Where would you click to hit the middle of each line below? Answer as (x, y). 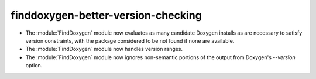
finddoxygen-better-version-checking (106, 15)
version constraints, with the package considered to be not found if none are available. (130, 40)
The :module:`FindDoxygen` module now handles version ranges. (104, 49)
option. (34, 66)
